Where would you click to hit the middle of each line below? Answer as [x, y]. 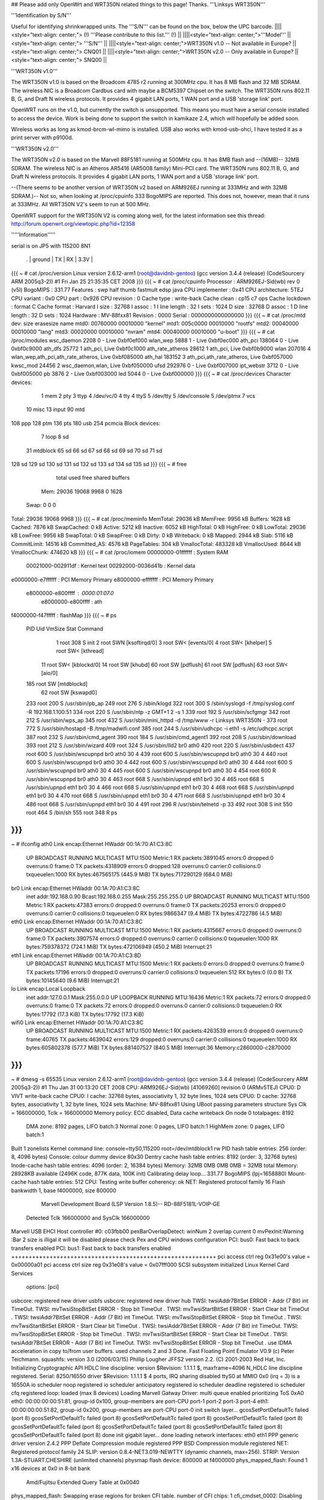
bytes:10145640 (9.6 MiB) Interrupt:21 [73, 980]
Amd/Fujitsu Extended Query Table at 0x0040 [83, 1482]
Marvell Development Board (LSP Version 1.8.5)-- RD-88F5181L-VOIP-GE [130, 1204]
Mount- [297, 1174]
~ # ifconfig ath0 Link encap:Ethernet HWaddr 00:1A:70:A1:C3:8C [92, 844]
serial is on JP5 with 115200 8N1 [51, 245]
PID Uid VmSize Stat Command [64, 629]
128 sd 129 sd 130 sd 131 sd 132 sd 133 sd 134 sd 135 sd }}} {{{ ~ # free [99, 464]
